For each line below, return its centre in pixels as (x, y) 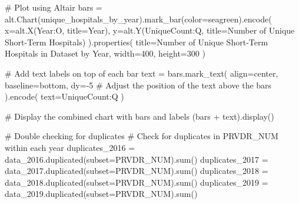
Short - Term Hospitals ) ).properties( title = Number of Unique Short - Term (137, 42)
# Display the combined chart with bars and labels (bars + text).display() (139, 116)
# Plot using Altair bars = (54, 7)
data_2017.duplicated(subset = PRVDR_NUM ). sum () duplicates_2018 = (137, 171)
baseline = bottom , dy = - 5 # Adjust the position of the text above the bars (138, 85)
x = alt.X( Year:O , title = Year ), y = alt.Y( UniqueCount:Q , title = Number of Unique (150, 30)
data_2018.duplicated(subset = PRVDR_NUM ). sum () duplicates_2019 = (137, 182)
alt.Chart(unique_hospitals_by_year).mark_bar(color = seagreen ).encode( (138, 19)
